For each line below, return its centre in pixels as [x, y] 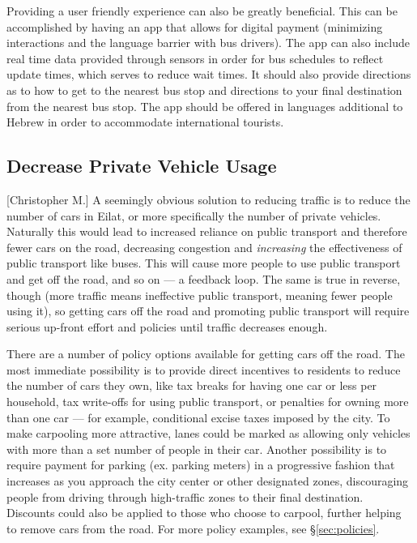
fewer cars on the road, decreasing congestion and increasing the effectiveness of [204, 247]
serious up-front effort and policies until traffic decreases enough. [167, 326]
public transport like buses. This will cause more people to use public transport [204, 263]
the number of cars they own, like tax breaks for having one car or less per [192, 385]
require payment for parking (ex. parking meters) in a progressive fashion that [201, 465]
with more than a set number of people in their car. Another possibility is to [197, 449]
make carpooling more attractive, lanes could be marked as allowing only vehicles [208, 433]
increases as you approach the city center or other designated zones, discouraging [208, 481]
